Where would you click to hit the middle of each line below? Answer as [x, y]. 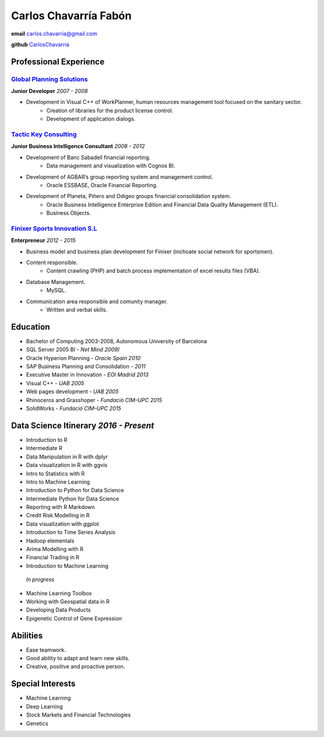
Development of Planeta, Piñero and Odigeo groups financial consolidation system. [129, 196]
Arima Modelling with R [55, 549]
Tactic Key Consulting [44, 134]
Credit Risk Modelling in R [58, 516]
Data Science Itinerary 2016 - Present [82, 425]
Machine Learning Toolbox [59, 593]
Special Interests [43, 684]
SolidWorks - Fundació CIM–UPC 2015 [73, 409]
